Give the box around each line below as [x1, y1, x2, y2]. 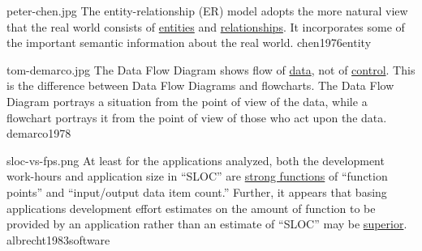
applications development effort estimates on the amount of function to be [6, 199, 376, 216]
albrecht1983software [6, 231, 110, 248]
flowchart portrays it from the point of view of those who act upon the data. [6, 108, 387, 125]
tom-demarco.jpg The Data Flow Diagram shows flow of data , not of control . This [6, 61, 416, 78]
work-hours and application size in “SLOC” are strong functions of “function [6, 168, 388, 185]
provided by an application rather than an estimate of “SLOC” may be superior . [6, 215, 407, 232]
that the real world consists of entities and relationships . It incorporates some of [6, 18, 405, 35]
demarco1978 [6, 125, 71, 142]
